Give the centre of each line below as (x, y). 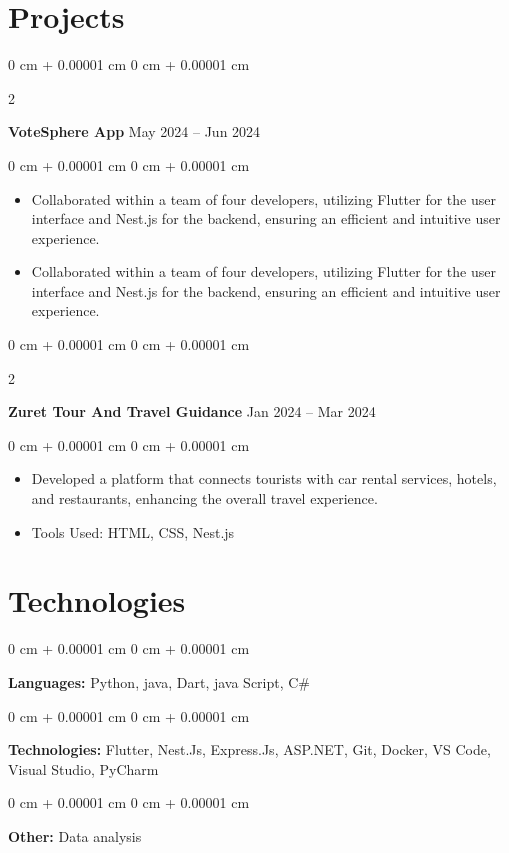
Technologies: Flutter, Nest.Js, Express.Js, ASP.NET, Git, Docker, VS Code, (249, 749)
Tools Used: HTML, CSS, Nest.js (133, 531)
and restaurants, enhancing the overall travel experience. (204, 498)
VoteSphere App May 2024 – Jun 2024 (134, 131)
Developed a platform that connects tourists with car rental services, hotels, (264, 478)
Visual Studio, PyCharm (83, 768)
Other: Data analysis (75, 835)
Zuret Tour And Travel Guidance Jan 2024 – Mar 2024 (192, 411)
